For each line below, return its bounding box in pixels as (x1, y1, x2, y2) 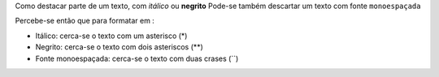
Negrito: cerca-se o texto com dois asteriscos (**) (35, 42, 203, 52)
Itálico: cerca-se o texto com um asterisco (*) (35, 31, 188, 41)
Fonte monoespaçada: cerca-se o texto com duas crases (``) (35, 53, 239, 63)
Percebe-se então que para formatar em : (15, 16, 154, 26)
